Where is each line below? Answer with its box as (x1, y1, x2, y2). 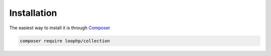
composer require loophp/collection (20, 38, 110, 44)
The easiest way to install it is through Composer (9, 25, 110, 31)
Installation (9, 7, 57, 18)
